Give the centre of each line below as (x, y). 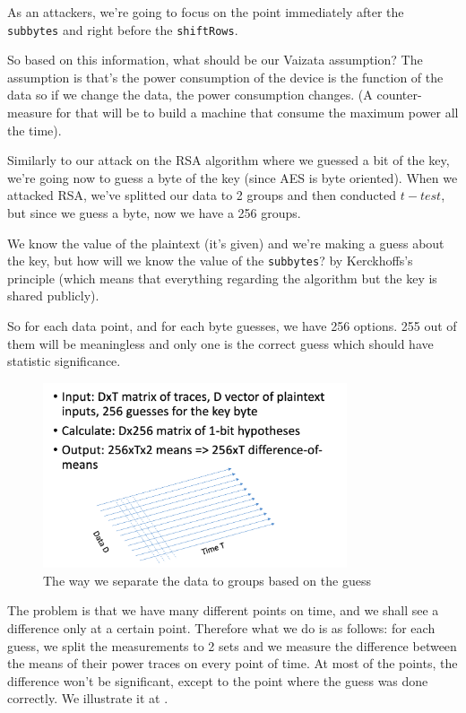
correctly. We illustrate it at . (88, 698)
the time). (35, 130)
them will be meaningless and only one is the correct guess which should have (220, 343)
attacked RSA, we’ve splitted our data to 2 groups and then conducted (202, 195)
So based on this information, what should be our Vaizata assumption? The (215, 60)
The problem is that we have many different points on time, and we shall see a (223, 610)
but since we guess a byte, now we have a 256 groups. (154, 213)
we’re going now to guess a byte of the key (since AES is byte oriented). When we (233, 177)
